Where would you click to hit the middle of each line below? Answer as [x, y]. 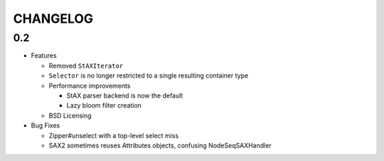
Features [44, 56]
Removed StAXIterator [86, 66]
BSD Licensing [70, 115]
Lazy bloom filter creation [104, 105]
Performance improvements [90, 85]
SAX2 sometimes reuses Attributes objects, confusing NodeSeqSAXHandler [160, 145]
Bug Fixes [46, 125]
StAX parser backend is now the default [125, 95]
